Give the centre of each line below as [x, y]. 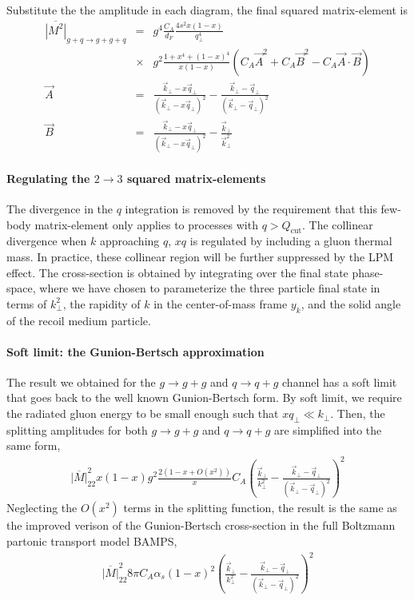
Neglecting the [42, 508]
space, [21, 288]
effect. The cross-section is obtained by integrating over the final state [177, 272]
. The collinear [338, 224]
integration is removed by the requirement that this [251, 208]
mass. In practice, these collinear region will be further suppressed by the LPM [200, 256]
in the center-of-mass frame [221, 303]
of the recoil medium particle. [79, 320]
